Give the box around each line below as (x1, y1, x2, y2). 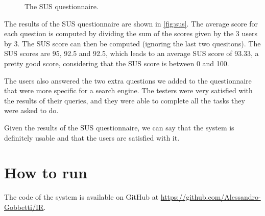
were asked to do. (4, 105, 59, 116)
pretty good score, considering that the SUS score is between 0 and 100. (4, 58, 229, 68)
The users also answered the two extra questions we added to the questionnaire (4, 75, 252, 86)
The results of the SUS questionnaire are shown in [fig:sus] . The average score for (4, 18, 258, 29)
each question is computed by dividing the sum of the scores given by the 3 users (4, 28, 258, 39)
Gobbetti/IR (4, 201, 44, 212)
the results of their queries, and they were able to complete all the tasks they (4, 95, 245, 105)
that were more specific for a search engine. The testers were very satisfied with (4, 85, 253, 96)
